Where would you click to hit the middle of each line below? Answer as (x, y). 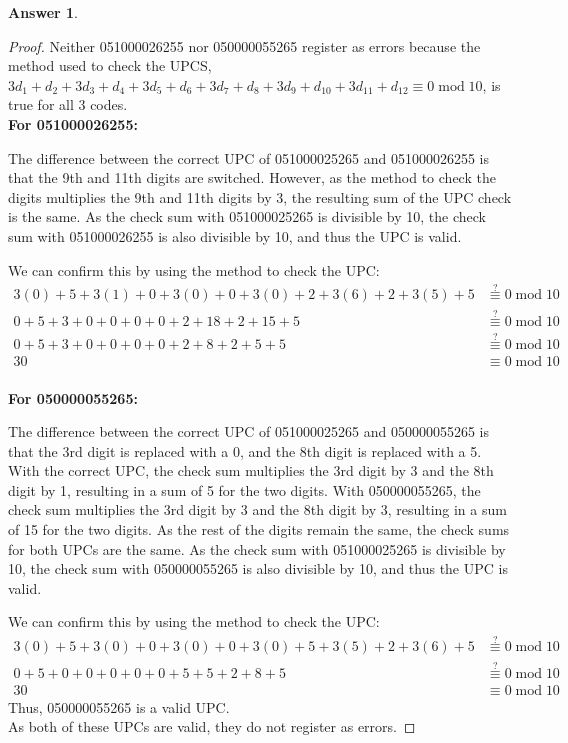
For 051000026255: (73, 123)
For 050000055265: (73, 397)
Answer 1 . (43, 12)
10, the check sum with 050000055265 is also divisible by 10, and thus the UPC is (258, 568)
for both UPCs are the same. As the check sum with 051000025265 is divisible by (257, 548)
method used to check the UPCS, (110, 65)
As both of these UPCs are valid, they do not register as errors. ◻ (212, 726)
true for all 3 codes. (68, 104)
